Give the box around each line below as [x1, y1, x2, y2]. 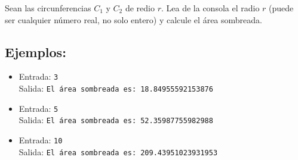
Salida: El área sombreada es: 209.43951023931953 [19, 145, 218, 158]
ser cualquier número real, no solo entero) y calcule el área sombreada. [5, 13, 262, 26]
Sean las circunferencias [5, 2, 91, 14]
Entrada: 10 [19, 134, 63, 146]
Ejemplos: [5, 42, 66, 61]
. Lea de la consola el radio [161, 2, 260, 14]
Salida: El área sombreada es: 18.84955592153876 [19, 82, 213, 95]
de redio [125, 2, 155, 14]
